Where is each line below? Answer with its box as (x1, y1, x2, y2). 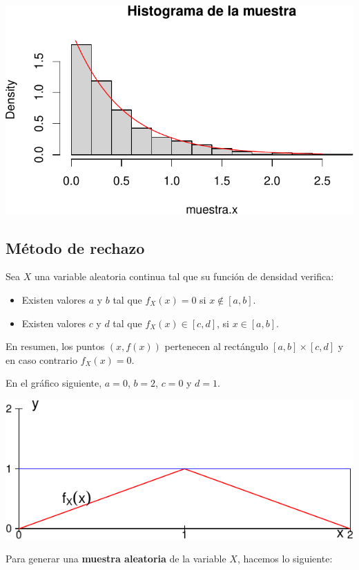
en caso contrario (6, 352, 77, 367)
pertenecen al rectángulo (164, 339, 269, 353)
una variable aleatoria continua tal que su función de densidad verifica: (34, 269, 334, 284)
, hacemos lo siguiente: (237, 551, 333, 566)
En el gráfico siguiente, (6, 376, 102, 390)
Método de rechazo (6, 237, 145, 258)
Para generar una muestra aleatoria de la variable (6, 551, 226, 566)
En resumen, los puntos (6, 339, 105, 353)
